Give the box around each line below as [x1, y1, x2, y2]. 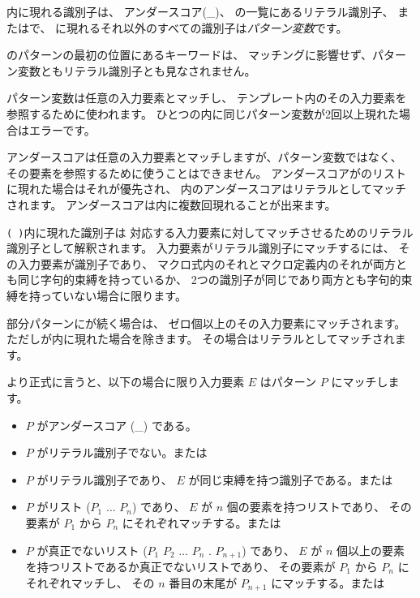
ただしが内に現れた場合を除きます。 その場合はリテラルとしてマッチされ [6, 330, 395, 347]
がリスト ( [36, 498, 91, 515]
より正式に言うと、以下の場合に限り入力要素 [6, 373, 245, 390]
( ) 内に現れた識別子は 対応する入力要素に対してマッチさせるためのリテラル [6, 223, 414, 240]
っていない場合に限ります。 [40, 286, 186, 303]
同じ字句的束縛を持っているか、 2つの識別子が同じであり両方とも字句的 [17, 271, 401, 288]
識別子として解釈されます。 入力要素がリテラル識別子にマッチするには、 [6, 239, 395, 256]
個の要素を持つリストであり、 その [226, 498, 412, 515]
